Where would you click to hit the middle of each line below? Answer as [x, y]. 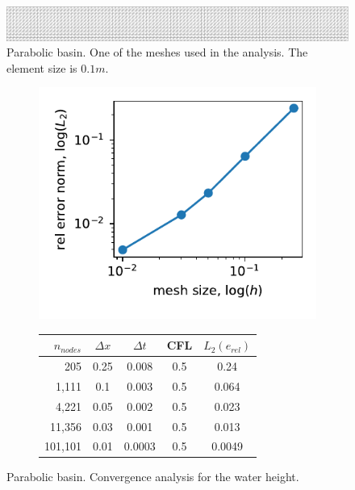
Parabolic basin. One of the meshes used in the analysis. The [157, 52]
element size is [42, 67]
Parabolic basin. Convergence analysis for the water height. [153, 477]
